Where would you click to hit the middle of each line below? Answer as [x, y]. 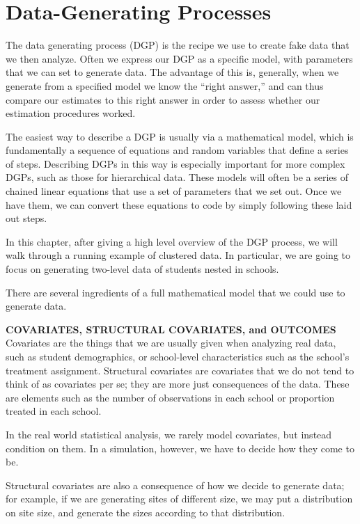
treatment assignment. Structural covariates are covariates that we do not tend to [180, 370]
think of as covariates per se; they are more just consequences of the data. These [178, 384]
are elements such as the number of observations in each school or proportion [170, 397]
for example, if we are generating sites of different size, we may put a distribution [179, 499]
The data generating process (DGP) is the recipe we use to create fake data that [178, 45]
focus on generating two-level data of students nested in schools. [142, 269]
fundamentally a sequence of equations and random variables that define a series [177, 150]
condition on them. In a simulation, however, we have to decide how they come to [180, 448]
